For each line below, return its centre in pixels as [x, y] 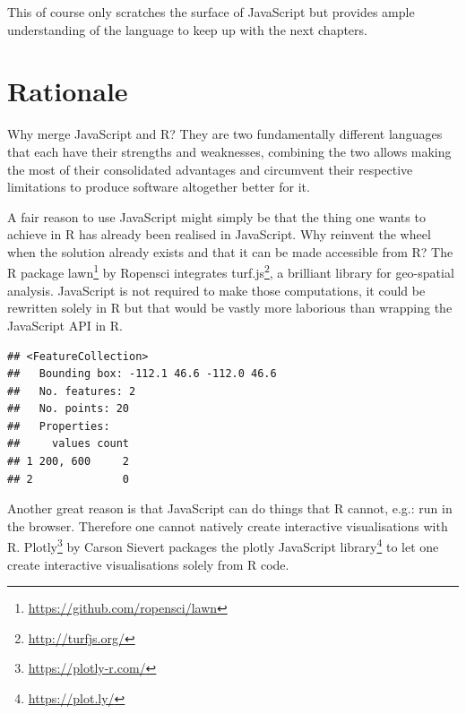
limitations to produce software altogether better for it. [159, 187]
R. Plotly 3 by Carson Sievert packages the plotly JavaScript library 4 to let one [223, 546]
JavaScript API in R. [65, 325]
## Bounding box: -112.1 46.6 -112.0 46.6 [142, 374]
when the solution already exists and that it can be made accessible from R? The [230, 251]
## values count [69, 444]
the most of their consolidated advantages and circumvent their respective [210, 169]
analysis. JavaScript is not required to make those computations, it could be [216, 290]
